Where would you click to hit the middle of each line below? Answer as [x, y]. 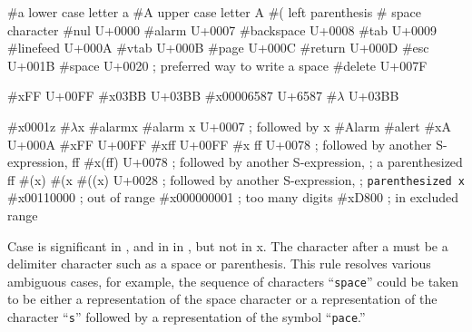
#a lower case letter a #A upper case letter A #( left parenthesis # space [214, 12]
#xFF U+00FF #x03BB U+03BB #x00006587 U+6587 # [172, 96]
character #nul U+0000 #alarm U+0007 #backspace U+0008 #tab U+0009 [222, 29]
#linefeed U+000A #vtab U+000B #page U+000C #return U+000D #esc [218, 48]
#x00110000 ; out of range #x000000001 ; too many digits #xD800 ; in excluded [233, 197]
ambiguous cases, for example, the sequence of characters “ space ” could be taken [233, 281]
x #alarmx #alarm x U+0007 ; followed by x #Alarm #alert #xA [264, 126]
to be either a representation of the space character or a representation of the [222, 299]
